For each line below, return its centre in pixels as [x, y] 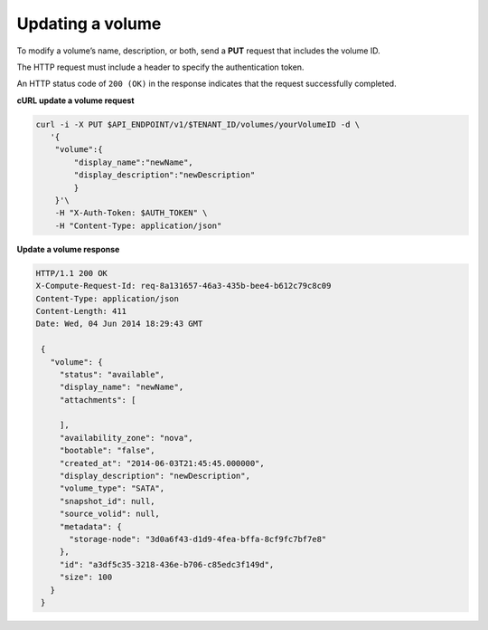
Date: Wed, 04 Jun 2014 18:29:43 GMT [119, 324]
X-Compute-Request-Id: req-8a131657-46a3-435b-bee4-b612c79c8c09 [183, 286]
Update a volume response [68, 249]
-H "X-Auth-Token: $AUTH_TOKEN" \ [131, 213]
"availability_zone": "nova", [126, 438]
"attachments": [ [98, 400]
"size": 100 [86, 577]
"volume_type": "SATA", [112, 488]
